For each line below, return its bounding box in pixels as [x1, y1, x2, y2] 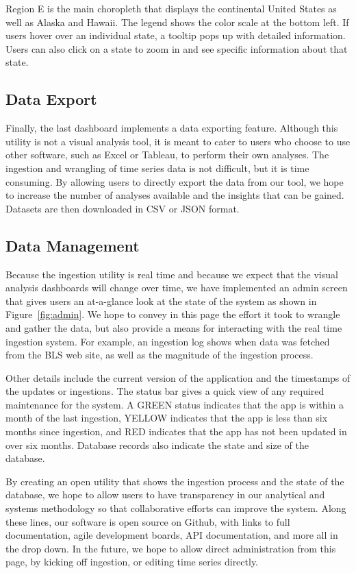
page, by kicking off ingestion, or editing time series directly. [5, 554, 259, 569]
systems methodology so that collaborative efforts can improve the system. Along [5, 501, 346, 515]
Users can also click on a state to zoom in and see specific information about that [5, 41, 348, 56]
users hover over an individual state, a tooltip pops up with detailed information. [5, 28, 346, 42]
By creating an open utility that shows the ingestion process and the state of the [5, 474, 344, 488]
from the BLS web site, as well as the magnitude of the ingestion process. [5, 348, 314, 362]
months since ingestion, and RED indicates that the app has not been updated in [5, 424, 347, 439]
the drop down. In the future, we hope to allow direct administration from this [5, 541, 336, 555]
